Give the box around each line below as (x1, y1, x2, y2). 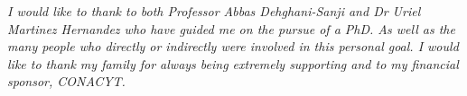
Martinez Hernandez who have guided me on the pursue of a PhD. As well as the (7, 19, 455, 38)
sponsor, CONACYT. (7, 72, 126, 91)
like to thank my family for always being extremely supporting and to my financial (7, 54, 459, 73)
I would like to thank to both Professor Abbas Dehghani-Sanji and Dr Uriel (7, 2, 421, 20)
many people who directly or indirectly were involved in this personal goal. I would (7, 37, 459, 56)
